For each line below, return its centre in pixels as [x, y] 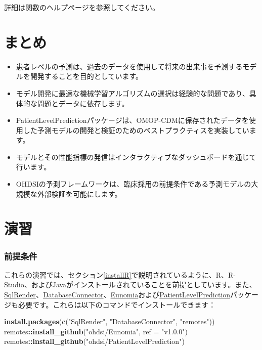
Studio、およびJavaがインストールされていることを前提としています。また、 [130, 285]
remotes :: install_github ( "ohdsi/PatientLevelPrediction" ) [94, 341]
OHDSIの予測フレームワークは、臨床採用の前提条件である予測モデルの [134, 184]
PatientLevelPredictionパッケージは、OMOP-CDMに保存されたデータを [132, 120]
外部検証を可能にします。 [79, 193]
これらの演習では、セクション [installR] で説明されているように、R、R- [120, 274]
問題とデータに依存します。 [83, 103]
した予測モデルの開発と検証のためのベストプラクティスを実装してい [136, 130]
